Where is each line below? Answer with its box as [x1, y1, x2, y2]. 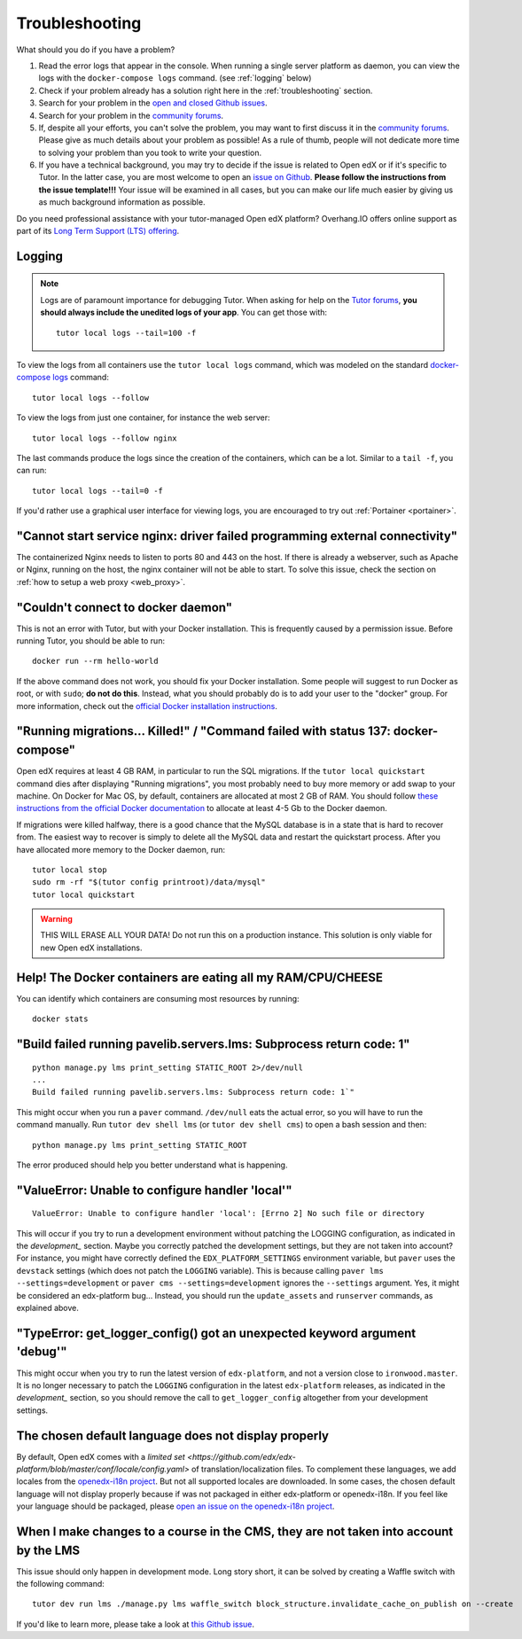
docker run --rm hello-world [32, 656, 159, 667]
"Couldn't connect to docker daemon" [16, 599, 233, 615]
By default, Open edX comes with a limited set [16, 1451, 185, 1462]
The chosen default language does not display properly [16, 1428, 330, 1443]
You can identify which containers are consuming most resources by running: [16, 993, 300, 1003]
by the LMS [16, 1542, 80, 1557]
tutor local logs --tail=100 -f [56, 328, 197, 338]
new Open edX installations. [40, 942, 143, 953]
